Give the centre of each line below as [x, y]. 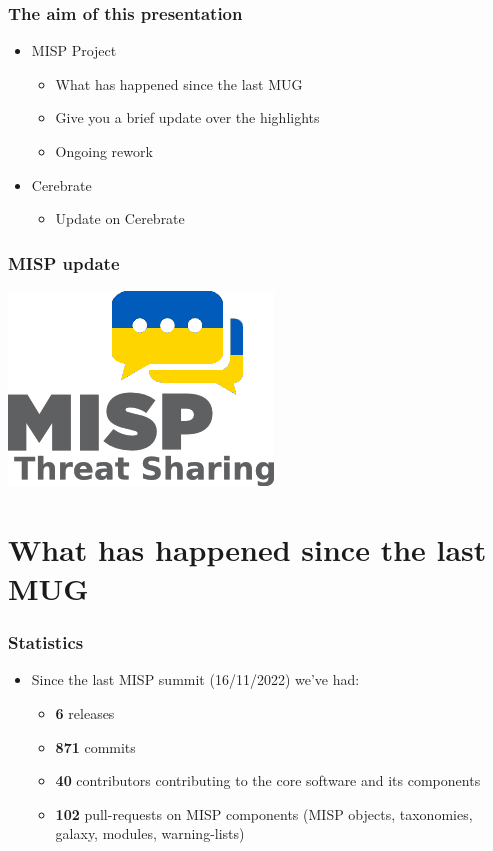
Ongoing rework [104, 151]
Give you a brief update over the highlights [187, 117]
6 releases [85, 712]
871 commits [95, 746]
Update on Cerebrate [120, 218]
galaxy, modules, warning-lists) [150, 833]
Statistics [46, 642]
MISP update [64, 262]
